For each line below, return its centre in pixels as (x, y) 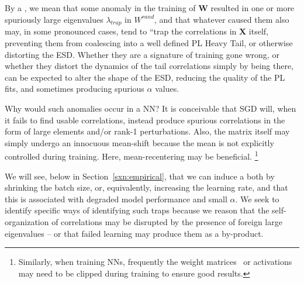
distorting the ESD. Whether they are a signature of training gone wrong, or (142, 54)
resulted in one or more (253, 8)
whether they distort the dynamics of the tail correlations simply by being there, (149, 66)
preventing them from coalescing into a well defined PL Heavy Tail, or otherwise (149, 42)
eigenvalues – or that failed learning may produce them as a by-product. (134, 233)
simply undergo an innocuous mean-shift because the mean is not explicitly (139, 142)
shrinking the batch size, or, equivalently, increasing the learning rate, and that (146, 187)
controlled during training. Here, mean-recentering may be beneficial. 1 (132, 155)
